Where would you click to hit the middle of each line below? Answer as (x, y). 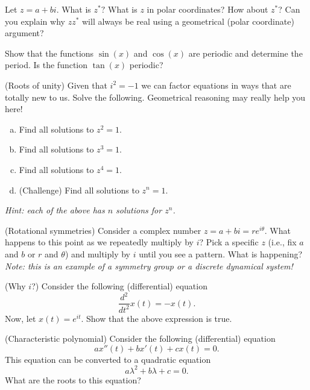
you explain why (35, 21)
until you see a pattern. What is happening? (221, 253)
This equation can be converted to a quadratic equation (108, 359)
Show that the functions (49, 53)
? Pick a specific (229, 242)
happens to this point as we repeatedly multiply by (99, 242)
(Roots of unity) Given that (56, 85)
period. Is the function (46, 65)
